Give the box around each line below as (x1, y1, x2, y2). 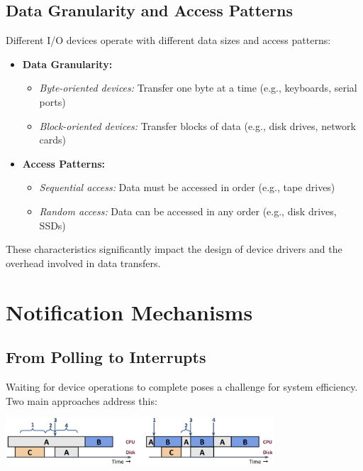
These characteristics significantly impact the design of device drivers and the (6, 242, 342, 256)
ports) (39, 94, 66, 109)
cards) (39, 132, 67, 147)
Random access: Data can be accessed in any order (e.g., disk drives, (39, 203, 337, 218)
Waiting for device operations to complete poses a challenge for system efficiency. (6, 379, 358, 394)
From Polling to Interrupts (6, 346, 206, 368)
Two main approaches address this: (6, 393, 157, 408)
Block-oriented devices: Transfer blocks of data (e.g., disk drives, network (39, 118, 356, 133)
